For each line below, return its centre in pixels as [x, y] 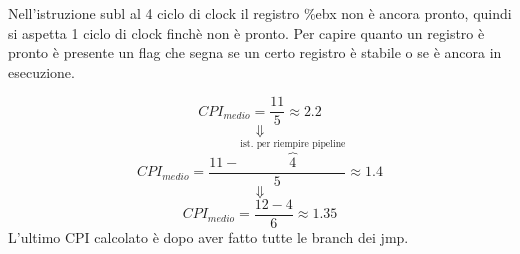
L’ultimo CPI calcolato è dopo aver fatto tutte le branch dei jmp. [208, 237]
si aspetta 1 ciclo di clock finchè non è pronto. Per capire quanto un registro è [246, 32]
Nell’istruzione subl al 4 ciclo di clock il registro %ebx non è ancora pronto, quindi [260, 13]
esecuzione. [41, 71]
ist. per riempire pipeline [293, 143]
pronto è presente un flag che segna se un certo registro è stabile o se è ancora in [255, 52]
